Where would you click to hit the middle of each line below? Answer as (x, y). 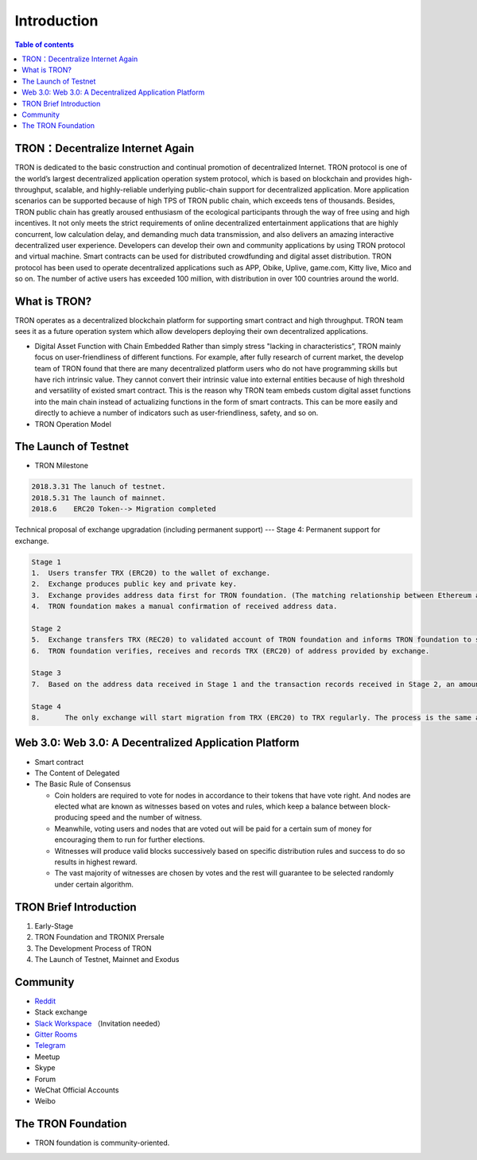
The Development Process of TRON (93, 948)
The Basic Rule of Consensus (83, 784)
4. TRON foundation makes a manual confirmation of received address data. (184, 607)
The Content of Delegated (77, 773)
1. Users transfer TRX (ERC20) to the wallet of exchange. (151, 573)
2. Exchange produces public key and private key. (134, 584)
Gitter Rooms (56, 1034)
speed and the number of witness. (146, 817)
